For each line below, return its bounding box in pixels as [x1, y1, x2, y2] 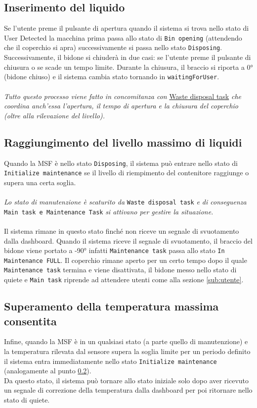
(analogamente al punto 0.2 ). [4, 365, 91, 376]
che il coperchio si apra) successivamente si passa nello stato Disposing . [4, 42, 222, 52]
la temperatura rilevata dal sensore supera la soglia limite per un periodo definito [4, 346, 251, 356]
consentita [4, 313, 57, 328]
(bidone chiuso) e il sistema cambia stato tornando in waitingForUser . [4, 71, 219, 82]
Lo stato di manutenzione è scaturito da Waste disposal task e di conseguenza [4, 197, 247, 207]
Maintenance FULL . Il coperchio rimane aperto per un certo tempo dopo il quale [4, 255, 247, 265]
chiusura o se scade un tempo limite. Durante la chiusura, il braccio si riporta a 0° [4, 61, 253, 72]
